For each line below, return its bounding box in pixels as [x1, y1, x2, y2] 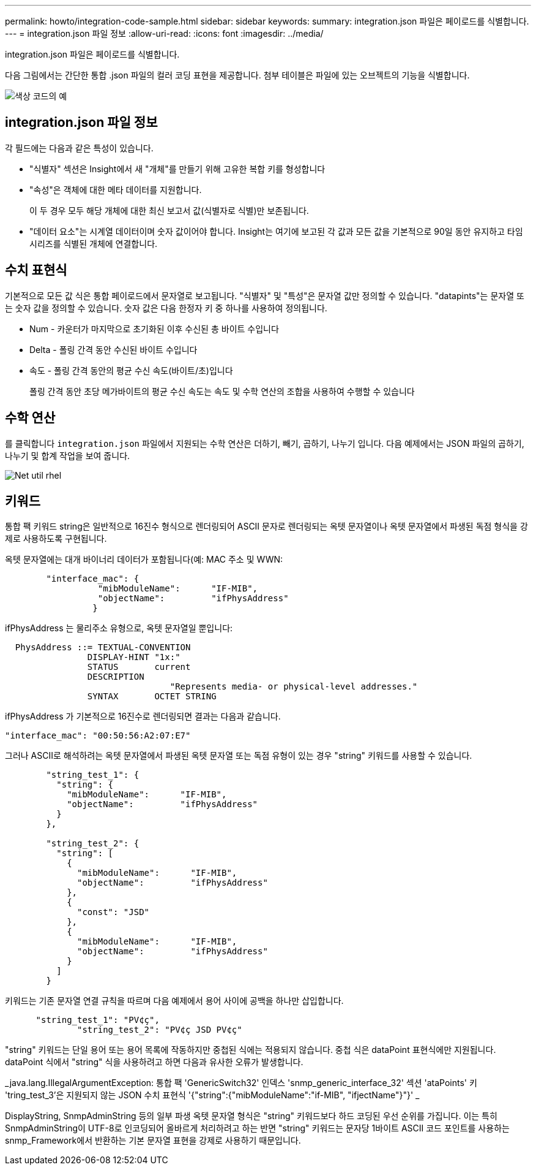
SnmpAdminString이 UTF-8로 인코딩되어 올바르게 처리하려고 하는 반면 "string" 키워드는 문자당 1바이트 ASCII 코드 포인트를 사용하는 [5, 1123, 510, 1134]
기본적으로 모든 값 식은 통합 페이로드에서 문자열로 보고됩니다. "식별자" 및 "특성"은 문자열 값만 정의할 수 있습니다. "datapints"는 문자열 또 [5, 290, 524, 301]
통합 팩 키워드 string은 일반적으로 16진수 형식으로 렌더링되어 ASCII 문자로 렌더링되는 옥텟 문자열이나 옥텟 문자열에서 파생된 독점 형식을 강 [5, 521, 528, 532]
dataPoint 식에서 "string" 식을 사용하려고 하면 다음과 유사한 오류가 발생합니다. [5, 1057, 303, 1068]
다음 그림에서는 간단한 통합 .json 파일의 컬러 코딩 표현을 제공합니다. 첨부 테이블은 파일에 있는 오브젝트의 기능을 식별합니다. [5, 70, 470, 80]
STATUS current [87, 662, 191, 672]
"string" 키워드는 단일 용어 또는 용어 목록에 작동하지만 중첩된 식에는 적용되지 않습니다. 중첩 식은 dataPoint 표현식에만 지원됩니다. [5, 1044, 496, 1055]
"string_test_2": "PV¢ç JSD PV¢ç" [77, 1025, 242, 1035]
